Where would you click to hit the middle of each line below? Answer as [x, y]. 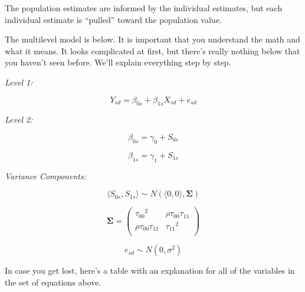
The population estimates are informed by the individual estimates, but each [144, 8]
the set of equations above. [53, 282]
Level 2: [19, 119]
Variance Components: [45, 175]
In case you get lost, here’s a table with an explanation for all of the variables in [150, 270]
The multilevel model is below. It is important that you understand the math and [152, 39]
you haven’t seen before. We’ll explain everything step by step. [118, 62]
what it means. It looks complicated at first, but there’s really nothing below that [152, 50]
